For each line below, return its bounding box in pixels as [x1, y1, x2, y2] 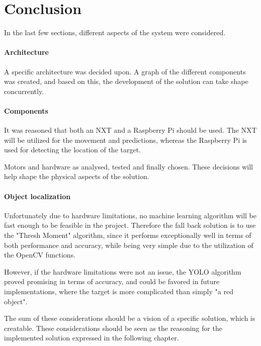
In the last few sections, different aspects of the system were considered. [4, 27, 226, 38]
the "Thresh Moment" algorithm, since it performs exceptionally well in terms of [4, 230, 251, 240]
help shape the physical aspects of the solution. [4, 171, 149, 182]
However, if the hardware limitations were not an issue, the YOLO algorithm [4, 266, 241, 277]
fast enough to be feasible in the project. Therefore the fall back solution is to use [4, 220, 256, 230]
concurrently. [4, 85, 44, 96]
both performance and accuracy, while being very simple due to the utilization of [4, 239, 253, 250]
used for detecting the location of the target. [4, 144, 141, 155]
